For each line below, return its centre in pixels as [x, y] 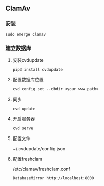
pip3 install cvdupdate [38, 69]
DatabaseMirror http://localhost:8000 [53, 178]
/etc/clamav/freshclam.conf [41, 169]
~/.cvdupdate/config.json [39, 148]
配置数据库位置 [28, 79]
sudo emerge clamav [26, 34]
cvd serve [23, 128]
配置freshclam [28, 159]
